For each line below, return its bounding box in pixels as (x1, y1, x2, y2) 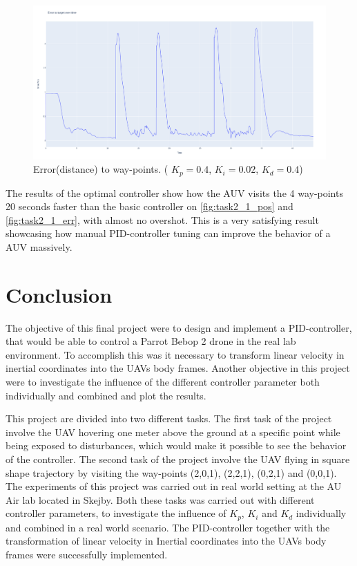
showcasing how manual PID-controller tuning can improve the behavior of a (6, 226, 331, 240)
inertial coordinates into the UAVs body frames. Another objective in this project (6, 361, 350, 375)
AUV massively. (6, 239, 73, 254)
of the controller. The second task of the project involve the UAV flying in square (6, 452, 350, 466)
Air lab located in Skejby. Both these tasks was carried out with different (6, 492, 315, 507)
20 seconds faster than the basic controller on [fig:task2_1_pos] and (6, 199, 293, 214)
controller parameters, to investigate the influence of (6, 506, 226, 520)
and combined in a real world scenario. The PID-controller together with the (6, 520, 330, 534)
